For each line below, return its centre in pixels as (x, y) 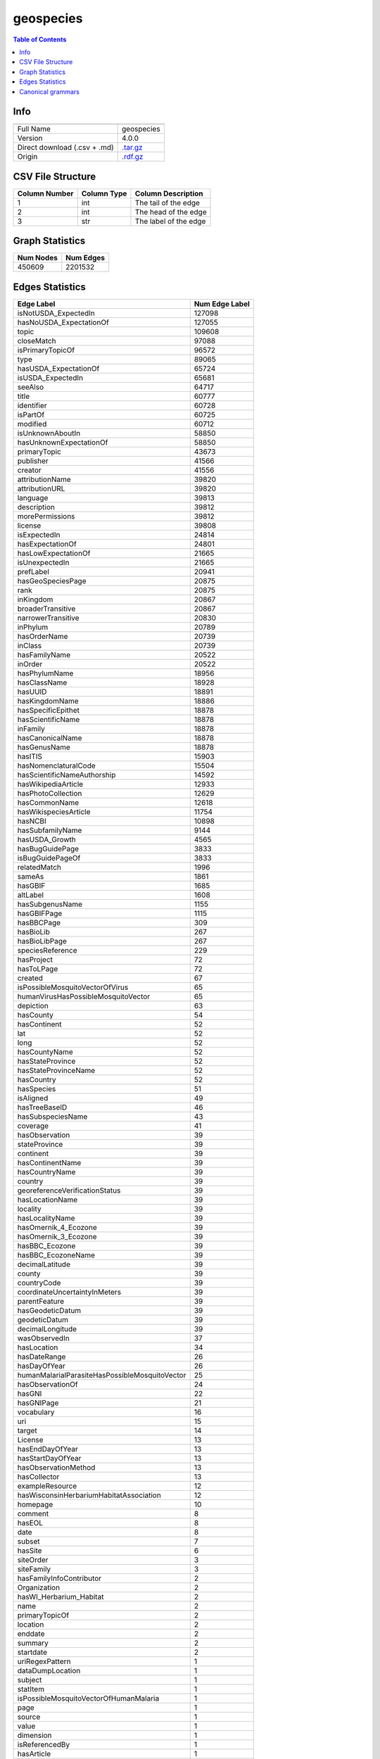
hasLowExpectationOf (54, 553)
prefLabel (33, 571)
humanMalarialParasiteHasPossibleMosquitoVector (102, 1375)
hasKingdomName (48, 701)
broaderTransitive (46, 609)
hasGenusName (44, 747)
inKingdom (35, 599)
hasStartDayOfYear (49, 1458)
